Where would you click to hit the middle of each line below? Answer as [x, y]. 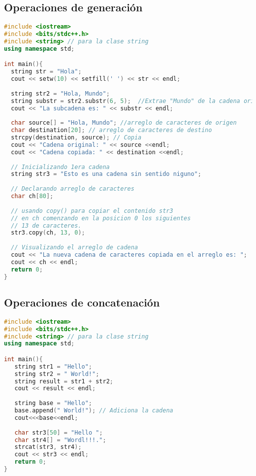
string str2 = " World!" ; [57, 374]
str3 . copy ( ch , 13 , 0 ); [48, 233]
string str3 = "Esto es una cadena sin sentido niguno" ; [106, 174]
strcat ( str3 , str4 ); [48, 447]
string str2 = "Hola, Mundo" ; [60, 93]
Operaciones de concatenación [82, 302]
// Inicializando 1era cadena [60, 167]
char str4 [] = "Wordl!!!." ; [60, 440]
